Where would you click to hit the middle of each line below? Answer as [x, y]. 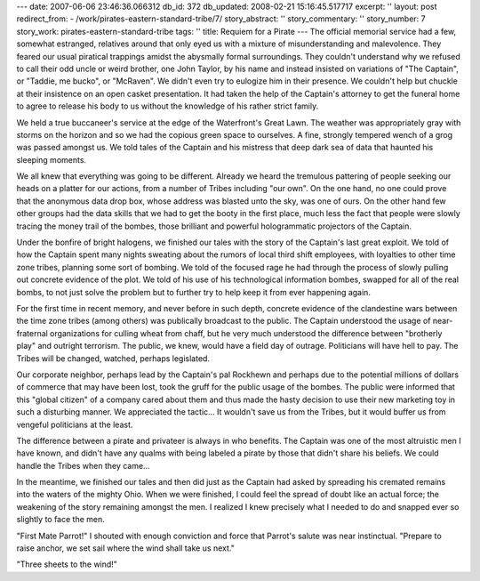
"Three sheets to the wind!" [67, 564]
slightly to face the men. [61, 520]
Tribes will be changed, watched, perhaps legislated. [113, 358]
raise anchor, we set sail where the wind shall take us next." [125, 548]
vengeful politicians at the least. [75, 424]
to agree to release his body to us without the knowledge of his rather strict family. [168, 106]
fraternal [32, 333]
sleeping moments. [52, 159]
